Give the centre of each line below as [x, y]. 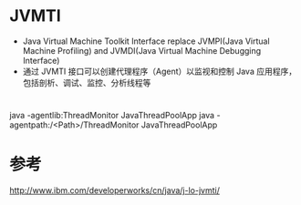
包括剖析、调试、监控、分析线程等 [87, 82]
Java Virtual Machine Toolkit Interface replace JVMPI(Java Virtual [146, 41]
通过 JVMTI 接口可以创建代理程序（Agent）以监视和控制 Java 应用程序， [160, 71]
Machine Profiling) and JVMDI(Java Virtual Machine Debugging [142, 50]
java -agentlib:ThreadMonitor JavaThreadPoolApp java [112, 116]
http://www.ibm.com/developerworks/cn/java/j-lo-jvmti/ [115, 190]
